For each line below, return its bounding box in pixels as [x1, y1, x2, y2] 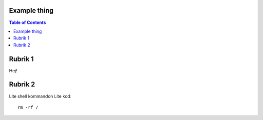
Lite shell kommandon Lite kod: [9, 93, 72, 99]
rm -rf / [18, 104, 38, 110]
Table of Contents [9, 20, 46, 25]
